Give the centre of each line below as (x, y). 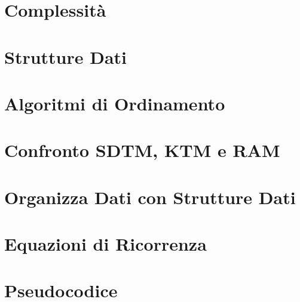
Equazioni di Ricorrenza (105, 244)
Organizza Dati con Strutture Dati (150, 197)
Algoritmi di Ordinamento (115, 103)
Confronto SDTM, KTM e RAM (142, 150)
